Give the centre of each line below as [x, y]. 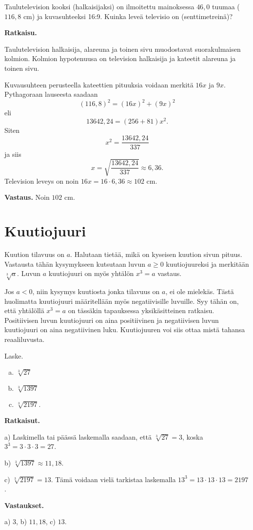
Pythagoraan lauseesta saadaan [51, 94]
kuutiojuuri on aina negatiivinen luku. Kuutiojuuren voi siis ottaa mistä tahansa [125, 329]
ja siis [13, 154]
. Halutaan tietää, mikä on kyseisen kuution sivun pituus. [156, 254]
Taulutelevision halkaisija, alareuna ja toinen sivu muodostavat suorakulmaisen [123, 49]
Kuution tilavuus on [35, 254]
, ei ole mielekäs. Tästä [200, 291]
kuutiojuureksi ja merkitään [207, 264]
